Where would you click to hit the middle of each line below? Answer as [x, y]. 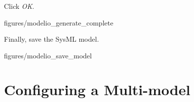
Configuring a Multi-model [97, 89]
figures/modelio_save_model [48, 55]
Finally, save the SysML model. [52, 39]
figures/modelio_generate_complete [59, 22]
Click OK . [19, 6]
